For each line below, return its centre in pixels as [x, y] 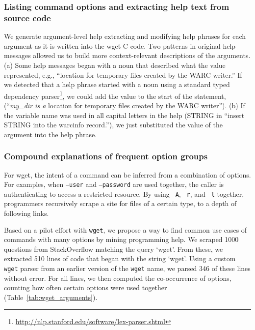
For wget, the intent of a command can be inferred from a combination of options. [127, 174]
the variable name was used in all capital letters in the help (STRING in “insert [124, 115]
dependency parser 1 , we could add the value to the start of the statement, [115, 95]
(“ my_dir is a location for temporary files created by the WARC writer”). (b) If [125, 105]
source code [27, 17]
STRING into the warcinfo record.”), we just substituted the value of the [113, 125]
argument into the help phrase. [51, 134]
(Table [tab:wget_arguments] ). [51, 297]
